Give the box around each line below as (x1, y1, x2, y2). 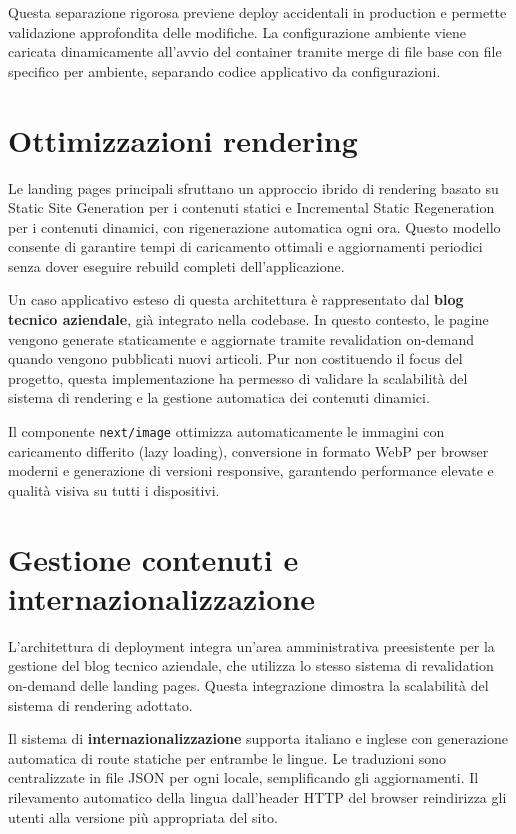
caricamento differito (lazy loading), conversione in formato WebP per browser (8, 440, 489, 461)
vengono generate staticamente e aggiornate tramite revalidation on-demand (8, 328, 475, 349)
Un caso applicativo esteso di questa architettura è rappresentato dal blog (8, 289, 464, 310)
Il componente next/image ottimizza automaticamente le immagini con (8, 421, 445, 442)
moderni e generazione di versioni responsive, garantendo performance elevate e (8, 460, 494, 481)
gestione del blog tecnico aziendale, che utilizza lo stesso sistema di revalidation (8, 655, 494, 676)
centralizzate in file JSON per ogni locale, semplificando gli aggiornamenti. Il (8, 767, 479, 788)
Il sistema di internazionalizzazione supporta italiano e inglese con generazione (8, 728, 508, 749)
